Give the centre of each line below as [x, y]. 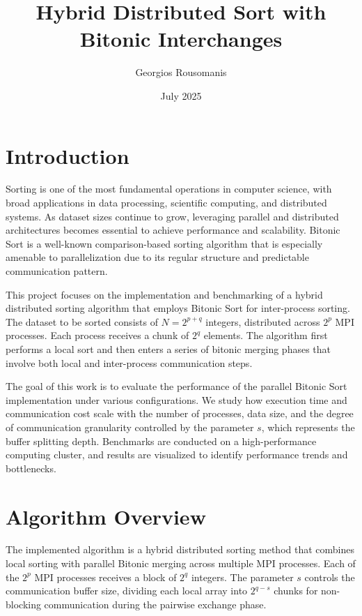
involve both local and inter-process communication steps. [129, 362]
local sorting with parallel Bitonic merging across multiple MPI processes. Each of [181, 563]
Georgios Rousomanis [181, 72]
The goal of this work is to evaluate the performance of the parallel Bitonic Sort [176, 386]
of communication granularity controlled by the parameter [130, 427]
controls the [330, 577]
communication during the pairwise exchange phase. [155, 604]
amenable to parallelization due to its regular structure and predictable [157, 257]
